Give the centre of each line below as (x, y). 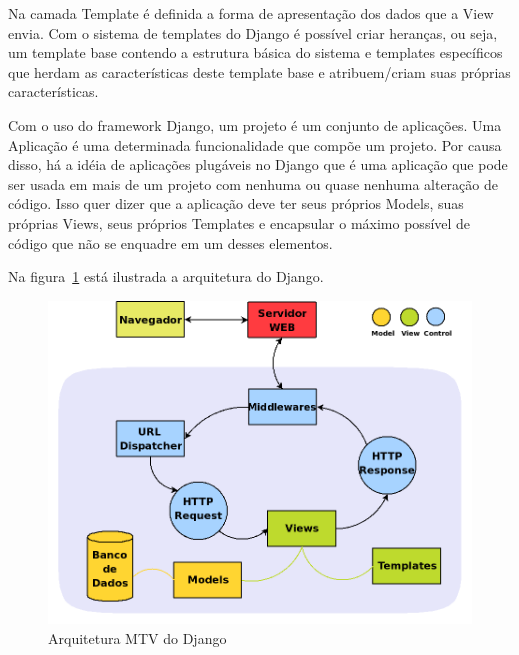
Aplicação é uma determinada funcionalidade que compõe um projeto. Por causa (255, 144)
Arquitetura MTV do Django (137, 637)
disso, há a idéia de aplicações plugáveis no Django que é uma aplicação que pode (258, 164)
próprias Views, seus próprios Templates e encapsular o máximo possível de (239, 222)
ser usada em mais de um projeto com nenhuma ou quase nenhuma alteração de (253, 183)
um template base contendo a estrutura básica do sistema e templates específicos (255, 52)
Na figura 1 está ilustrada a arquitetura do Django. (166, 276)
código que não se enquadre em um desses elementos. (170, 242)
